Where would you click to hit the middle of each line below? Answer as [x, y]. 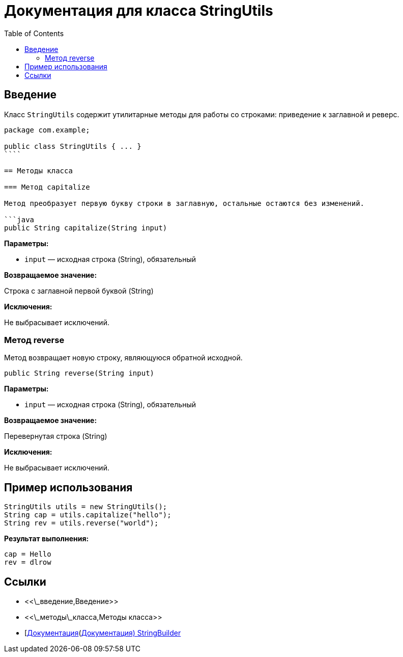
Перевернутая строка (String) [56, 436]
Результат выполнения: [47, 539]
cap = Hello [28, 554]
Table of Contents [34, 33]
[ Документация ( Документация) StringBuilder [103, 633]
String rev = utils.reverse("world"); [81, 523]
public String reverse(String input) [79, 373]
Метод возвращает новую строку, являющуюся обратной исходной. [123, 358]
